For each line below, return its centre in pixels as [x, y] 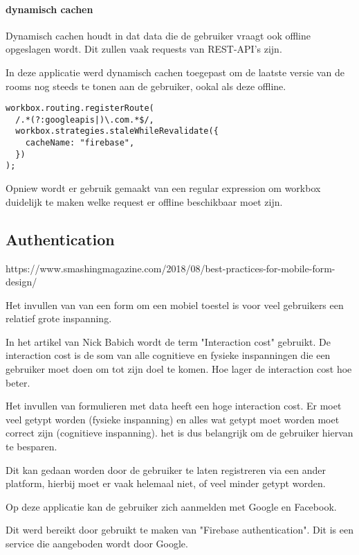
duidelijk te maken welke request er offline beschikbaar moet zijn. [144, 201]
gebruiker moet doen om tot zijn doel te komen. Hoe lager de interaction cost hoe [179, 369]
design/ [21, 282]
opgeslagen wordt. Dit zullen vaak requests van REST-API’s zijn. [144, 49]
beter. [18, 382]
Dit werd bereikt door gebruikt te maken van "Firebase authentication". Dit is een [179, 530]
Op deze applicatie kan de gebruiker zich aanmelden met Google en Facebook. [171, 506]
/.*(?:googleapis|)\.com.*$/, [85, 120]
